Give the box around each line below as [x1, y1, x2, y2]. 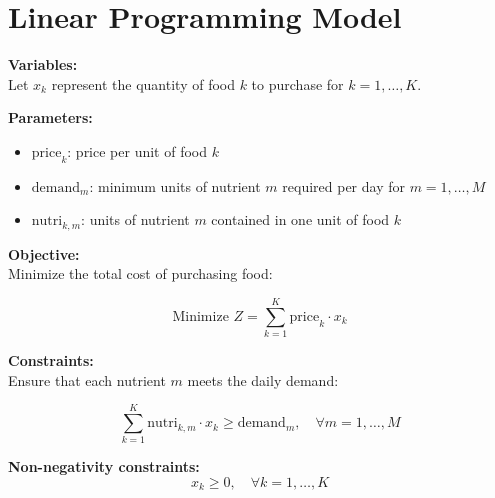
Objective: [8, 243, 80, 264]
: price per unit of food [67, 140, 208, 161]
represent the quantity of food [51, 73, 235, 94]
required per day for [282, 175, 405, 196]
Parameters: [8, 107, 93, 128]
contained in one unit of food [211, 209, 390, 230]
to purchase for [251, 73, 344, 94]
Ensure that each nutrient [8, 369, 166, 390]
